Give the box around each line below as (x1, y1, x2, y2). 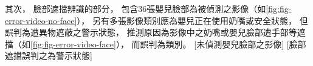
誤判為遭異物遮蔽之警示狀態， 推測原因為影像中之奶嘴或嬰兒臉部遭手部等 (5, 26, 297, 38)
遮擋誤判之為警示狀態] (5, 49, 92, 62)
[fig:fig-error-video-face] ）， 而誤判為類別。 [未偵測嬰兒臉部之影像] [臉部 (30, 37, 306, 50)
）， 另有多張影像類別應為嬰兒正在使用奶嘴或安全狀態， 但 (77, 14, 308, 26)
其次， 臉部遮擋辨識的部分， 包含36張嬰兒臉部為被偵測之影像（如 (5, 2, 266, 14)
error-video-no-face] (5, 14, 77, 26)
